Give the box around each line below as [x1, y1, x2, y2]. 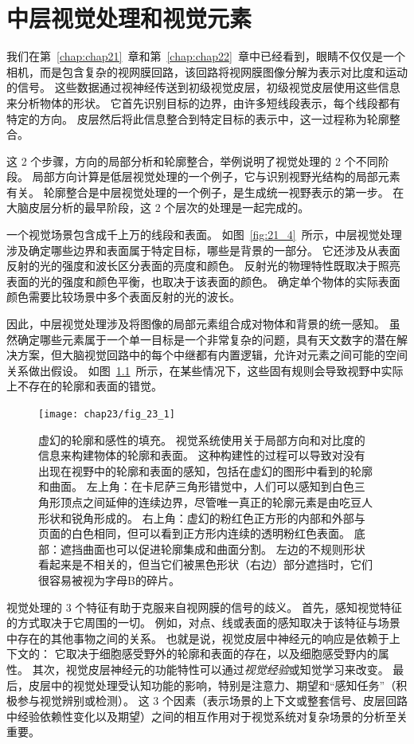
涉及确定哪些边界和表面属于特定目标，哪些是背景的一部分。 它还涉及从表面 [6, 241, 400, 258]
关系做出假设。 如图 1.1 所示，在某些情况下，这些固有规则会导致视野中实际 [6, 362, 404, 378]
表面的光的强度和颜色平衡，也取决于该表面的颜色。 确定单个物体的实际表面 [6, 272, 400, 289]
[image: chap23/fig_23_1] [38, 409, 175, 420]
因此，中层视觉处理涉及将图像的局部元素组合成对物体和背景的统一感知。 [6, 315, 385, 332]
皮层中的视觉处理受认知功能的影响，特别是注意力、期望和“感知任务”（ [28, 676, 396, 693]
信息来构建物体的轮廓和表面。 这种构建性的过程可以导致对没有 [38, 447, 365, 464]
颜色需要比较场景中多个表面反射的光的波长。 [6, 288, 240, 305]
